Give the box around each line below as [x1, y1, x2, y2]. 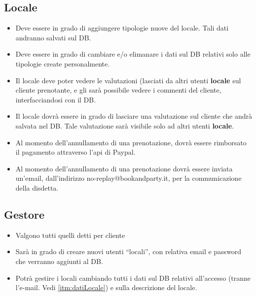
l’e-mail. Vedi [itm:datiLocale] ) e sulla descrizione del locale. [15, 282, 197, 293]
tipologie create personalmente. [15, 58, 110, 68]
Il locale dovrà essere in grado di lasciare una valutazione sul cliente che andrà [15, 111, 252, 121]
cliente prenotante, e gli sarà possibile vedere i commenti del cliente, [15, 85, 221, 95]
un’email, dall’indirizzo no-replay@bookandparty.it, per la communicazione [15, 173, 242, 183]
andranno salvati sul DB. [15, 32, 91, 42]
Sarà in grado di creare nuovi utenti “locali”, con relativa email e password [15, 246, 242, 257]
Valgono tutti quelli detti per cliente [15, 230, 125, 240]
